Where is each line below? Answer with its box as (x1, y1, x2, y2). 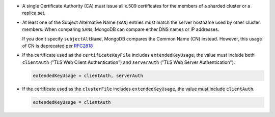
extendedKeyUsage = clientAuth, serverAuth (33, 72, 144, 79)
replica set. (22, 10, 46, 16)
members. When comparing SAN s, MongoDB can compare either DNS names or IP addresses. (22, 26, 219, 32)
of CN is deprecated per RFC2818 (22, 43, 93, 49)
